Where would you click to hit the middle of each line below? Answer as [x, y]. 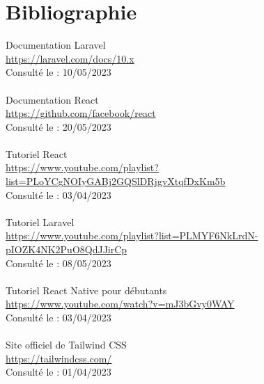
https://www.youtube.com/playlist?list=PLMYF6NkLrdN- [132, 235]
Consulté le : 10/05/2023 [59, 72]
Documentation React [52, 99]
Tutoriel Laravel [40, 222]
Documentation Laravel [56, 45]
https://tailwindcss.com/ [59, 358]
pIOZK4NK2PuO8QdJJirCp [67, 249]
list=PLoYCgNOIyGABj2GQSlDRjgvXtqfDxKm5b [116, 181]
